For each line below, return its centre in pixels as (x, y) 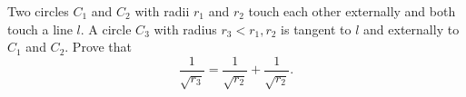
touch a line (40, 29)
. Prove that (99, 47)
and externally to (411, 29)
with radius (185, 29)
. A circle (106, 29)
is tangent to (316, 29)
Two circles (38, 11)
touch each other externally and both (352, 11)
